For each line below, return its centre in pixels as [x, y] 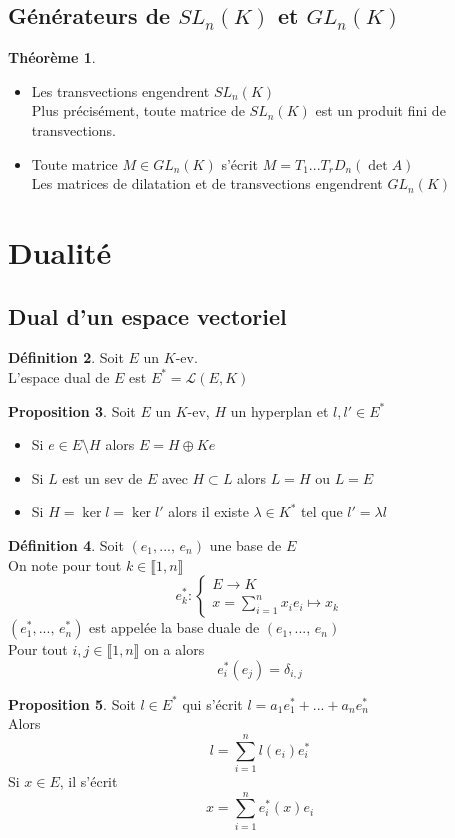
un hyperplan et [279, 410]
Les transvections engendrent [120, 90]
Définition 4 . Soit [66, 544]
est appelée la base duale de [174, 627]
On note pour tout [65, 564]
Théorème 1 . [52, 57]
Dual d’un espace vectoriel [147, 315]
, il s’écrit [88, 781]
